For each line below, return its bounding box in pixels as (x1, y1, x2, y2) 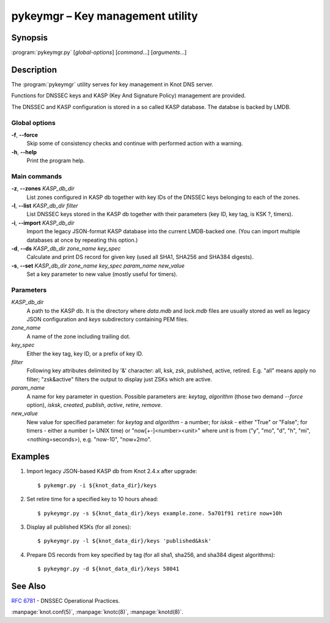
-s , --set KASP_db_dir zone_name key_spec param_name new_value (11, 262, 185, 269)
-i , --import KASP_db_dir (11, 219, 75, 226)
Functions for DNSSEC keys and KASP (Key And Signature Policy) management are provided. (11, 92, 246, 99)
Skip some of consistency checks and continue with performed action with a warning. (26, 140, 243, 147)
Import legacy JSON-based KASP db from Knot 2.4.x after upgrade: (26, 468, 197, 475)
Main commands (11, 172, 62, 181)
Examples (11, 452, 50, 462)
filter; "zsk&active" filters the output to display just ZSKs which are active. (26, 375, 212, 382)
